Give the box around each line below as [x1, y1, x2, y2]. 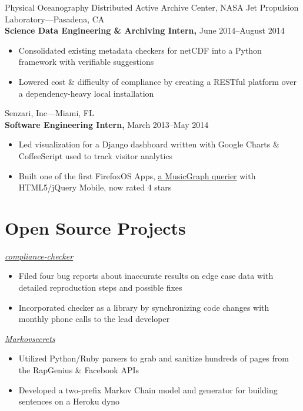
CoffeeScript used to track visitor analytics [18, 149, 173, 162]
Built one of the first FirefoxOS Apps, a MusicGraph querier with [18, 169, 256, 182]
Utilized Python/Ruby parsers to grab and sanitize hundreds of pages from [18, 352, 289, 364]
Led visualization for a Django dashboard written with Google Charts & [18, 138, 279, 150]
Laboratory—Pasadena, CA [5, 12, 105, 25]
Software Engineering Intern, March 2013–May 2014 [5, 118, 209, 130]
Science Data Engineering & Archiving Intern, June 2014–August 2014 [5, 24, 285, 37]
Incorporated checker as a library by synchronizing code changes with [18, 301, 269, 313]
